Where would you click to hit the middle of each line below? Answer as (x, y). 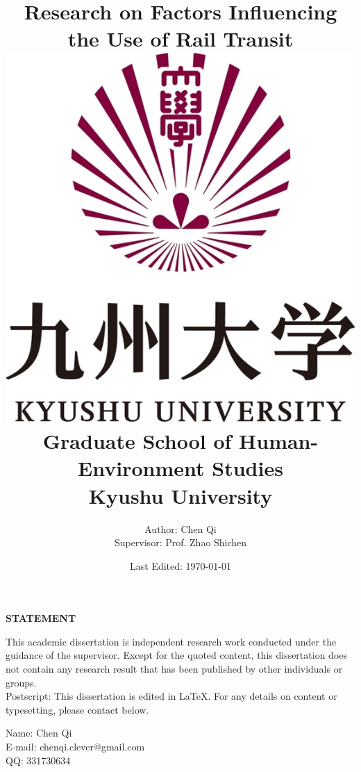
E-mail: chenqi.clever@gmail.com (75, 747)
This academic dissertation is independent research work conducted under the (171, 641)
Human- (279, 441)
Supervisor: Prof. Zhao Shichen (180, 542)
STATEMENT (41, 618)
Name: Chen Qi (39, 733)
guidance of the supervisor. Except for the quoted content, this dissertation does (176, 655)
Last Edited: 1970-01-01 (180, 565)
